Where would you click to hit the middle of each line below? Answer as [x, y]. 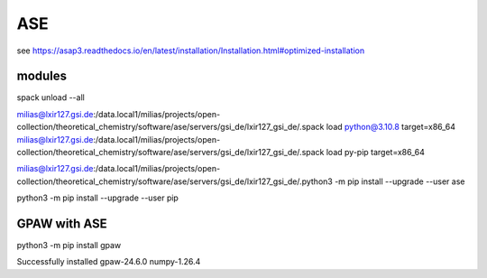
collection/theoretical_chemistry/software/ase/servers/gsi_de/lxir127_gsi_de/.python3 [175, 181]
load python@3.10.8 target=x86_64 [391, 127]
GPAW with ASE [62, 224]
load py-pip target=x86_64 [376, 153]
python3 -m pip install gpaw [69, 246]
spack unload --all [51, 97]
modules [42, 76]
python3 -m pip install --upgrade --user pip [98, 198]
